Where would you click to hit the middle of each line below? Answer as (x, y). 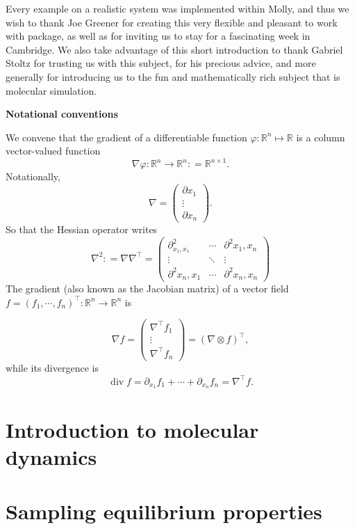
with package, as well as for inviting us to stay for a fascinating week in (158, 36)
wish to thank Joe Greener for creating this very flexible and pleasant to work (172, 22)
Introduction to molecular (132, 429)
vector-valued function (53, 151)
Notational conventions (62, 114)
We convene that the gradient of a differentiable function (126, 137)
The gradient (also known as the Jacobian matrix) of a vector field (147, 289)
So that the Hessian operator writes (82, 229)
